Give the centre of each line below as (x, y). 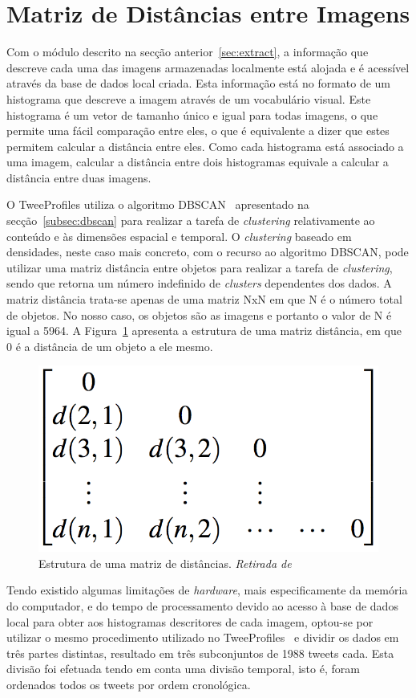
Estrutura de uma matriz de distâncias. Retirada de (165, 563)
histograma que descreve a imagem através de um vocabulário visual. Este (189, 98)
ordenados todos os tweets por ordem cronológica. (129, 685)
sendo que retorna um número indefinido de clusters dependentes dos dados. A (199, 283)
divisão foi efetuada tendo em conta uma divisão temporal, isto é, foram (183, 669)
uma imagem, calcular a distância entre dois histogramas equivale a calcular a (198, 162)
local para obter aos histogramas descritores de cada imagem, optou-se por (190, 621)
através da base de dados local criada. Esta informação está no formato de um (199, 83)
